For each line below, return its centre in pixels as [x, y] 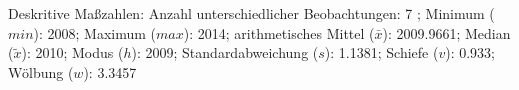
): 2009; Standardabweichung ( [225, 52]
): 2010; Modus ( [72, 52]
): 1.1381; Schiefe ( [381, 52]
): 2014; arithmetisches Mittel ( [279, 32]
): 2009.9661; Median [446, 32]
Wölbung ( [41, 71]
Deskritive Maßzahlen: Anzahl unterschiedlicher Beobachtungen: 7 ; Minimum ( [251, 13]
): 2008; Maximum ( [95, 32]
